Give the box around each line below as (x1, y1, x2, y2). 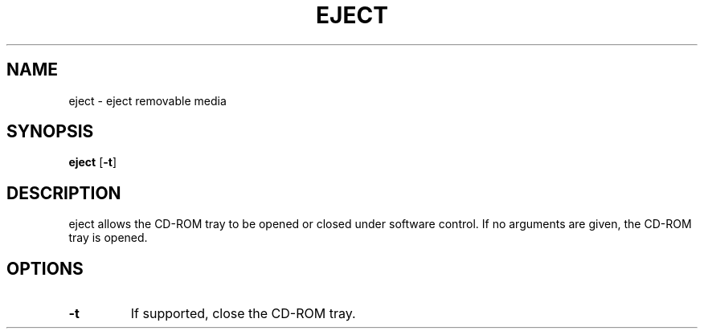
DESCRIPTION (6, 182, 121, 203)
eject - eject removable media (68, 93, 227, 108)
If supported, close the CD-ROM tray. (130, 305, 356, 322)
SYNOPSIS (6, 121, 94, 142)
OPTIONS (6, 258, 84, 279)
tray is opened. (68, 231, 148, 245)
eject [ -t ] (68, 155, 117, 170)
